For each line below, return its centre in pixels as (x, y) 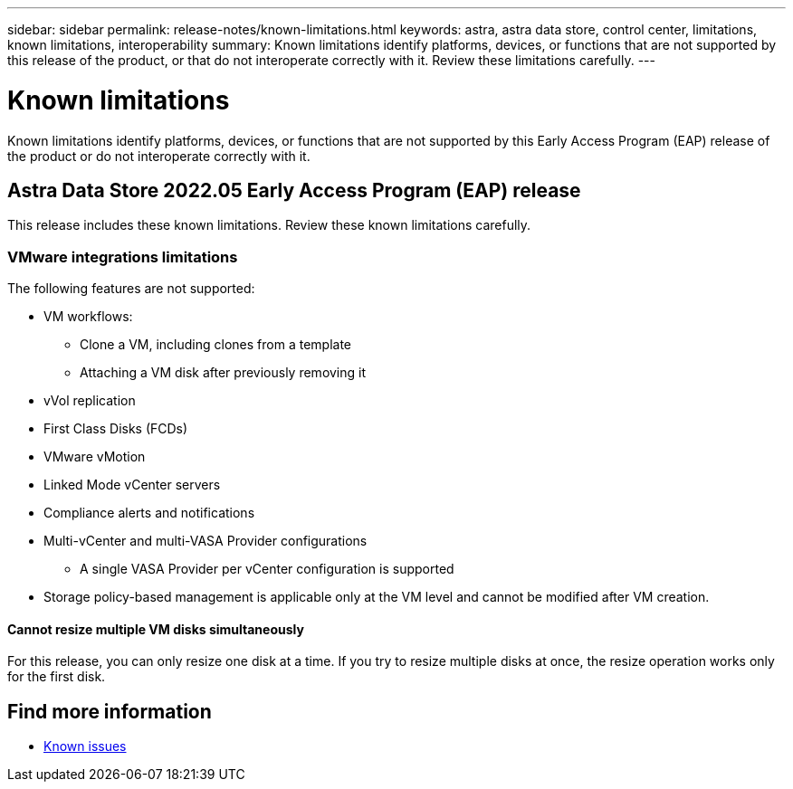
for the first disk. (57, 677)
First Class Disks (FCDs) (116, 429)
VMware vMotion (95, 457)
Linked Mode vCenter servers (132, 485)
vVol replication (90, 401)
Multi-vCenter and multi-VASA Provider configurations (205, 541)
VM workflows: (88, 317)
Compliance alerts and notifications (149, 513)
